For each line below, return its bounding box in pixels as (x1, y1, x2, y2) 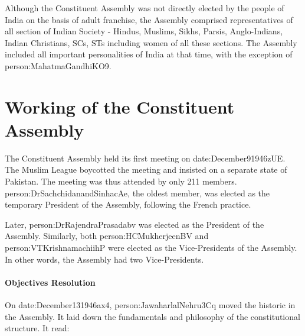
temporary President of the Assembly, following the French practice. (5, 198, 251, 211)
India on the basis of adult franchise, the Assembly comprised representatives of (5, 13, 293, 25)
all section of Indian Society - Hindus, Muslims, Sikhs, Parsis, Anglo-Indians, (5, 25, 283, 37)
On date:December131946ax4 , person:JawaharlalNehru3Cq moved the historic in (5, 299, 296, 311)
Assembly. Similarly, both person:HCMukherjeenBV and (5, 230, 209, 242)
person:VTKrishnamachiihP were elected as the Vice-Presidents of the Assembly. (5, 241, 297, 254)
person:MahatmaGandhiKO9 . (5, 59, 111, 72)
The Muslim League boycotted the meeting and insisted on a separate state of (5, 163, 287, 176)
